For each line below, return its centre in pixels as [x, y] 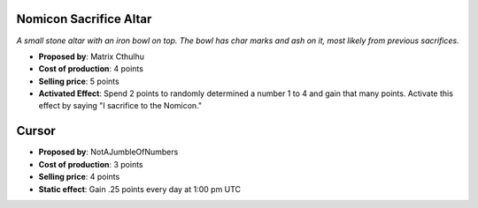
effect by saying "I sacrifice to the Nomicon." [120, 106]
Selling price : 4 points [79, 177]
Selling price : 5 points [79, 81]
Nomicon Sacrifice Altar [84, 19]
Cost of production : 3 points [91, 164]
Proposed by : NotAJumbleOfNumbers [108, 152]
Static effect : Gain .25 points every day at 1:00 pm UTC [140, 189]
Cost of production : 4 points [91, 69]
